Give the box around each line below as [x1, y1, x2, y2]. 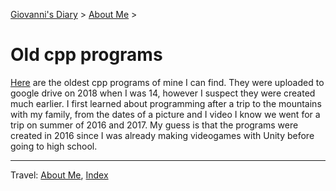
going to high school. [10, 140, 98, 152]
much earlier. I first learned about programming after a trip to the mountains [10, 97, 322, 109]
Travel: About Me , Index [10, 169, 109, 181]
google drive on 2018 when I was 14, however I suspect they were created [10, 87, 316, 99]
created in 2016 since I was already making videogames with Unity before [10, 129, 315, 141]
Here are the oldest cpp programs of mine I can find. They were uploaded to [10, 76, 325, 88]
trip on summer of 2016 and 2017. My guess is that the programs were [10, 119, 299, 131]
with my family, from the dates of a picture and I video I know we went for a [10, 108, 321, 120]
